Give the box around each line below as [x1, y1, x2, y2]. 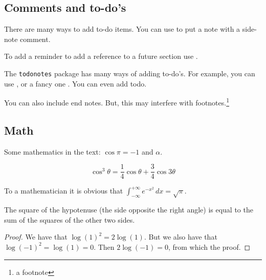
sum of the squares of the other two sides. [4, 214, 135, 225]
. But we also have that [144, 231, 217, 242]
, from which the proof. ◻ [168, 241, 251, 252]
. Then [94, 241, 115, 252]
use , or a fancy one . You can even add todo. [4, 78, 147, 89]
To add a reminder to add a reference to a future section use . [4, 51, 198, 61]
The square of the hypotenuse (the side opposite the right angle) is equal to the [4, 204, 253, 215]
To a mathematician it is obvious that [4, 185, 123, 196]
